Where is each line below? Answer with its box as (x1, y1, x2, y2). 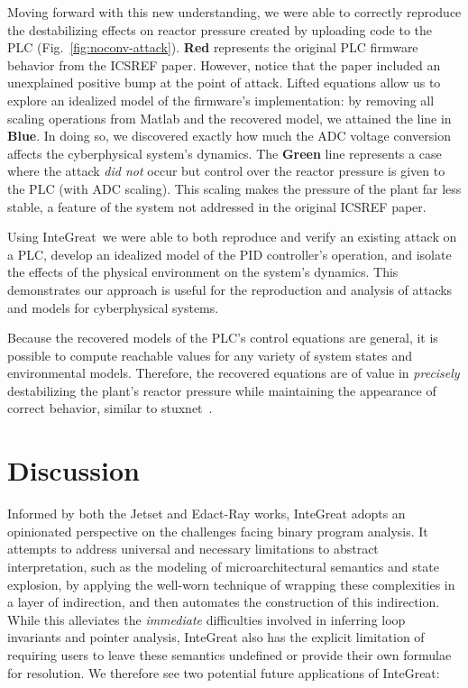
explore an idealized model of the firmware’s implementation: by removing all (7, 90, 435, 109)
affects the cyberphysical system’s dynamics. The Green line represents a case (7, 143, 442, 162)
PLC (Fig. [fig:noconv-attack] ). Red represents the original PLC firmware (7, 38, 418, 57)
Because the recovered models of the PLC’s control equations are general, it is (7, 328, 438, 347)
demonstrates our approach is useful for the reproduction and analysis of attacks (7, 280, 453, 298)
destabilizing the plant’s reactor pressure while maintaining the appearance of (7, 381, 436, 399)
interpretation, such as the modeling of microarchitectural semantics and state (7, 556, 439, 575)
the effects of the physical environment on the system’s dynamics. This (7, 262, 399, 281)
